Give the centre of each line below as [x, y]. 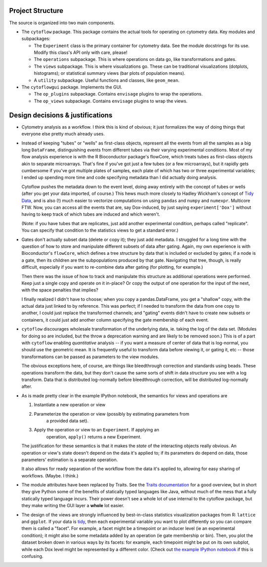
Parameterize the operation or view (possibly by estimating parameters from [112, 414]
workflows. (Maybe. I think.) [50, 475]
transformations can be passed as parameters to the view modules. [90, 357]
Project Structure [36, 11]
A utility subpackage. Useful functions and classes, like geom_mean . [107, 80]
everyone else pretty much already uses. [63, 134]
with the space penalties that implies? [60, 290]
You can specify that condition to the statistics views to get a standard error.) [100, 231]
